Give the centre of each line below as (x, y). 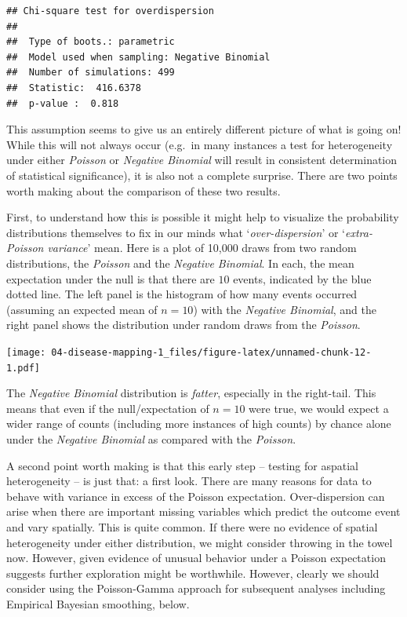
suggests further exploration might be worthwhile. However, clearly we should (193, 573)
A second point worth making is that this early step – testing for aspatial (182, 465)
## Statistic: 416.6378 (74, 88)
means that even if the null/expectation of (108, 408)
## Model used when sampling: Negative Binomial (138, 57)
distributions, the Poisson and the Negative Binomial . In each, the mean (180, 263)
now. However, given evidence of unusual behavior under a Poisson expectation (196, 558)
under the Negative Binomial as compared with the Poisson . (151, 438)
